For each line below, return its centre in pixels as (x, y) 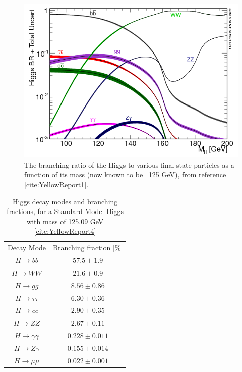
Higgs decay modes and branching (65, 201)
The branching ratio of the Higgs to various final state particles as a (129, 164)
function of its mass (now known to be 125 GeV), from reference (125, 174)
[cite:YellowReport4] (65, 231)
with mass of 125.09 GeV (65, 221)
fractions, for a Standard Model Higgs (65, 211)
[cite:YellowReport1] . (56, 184)
